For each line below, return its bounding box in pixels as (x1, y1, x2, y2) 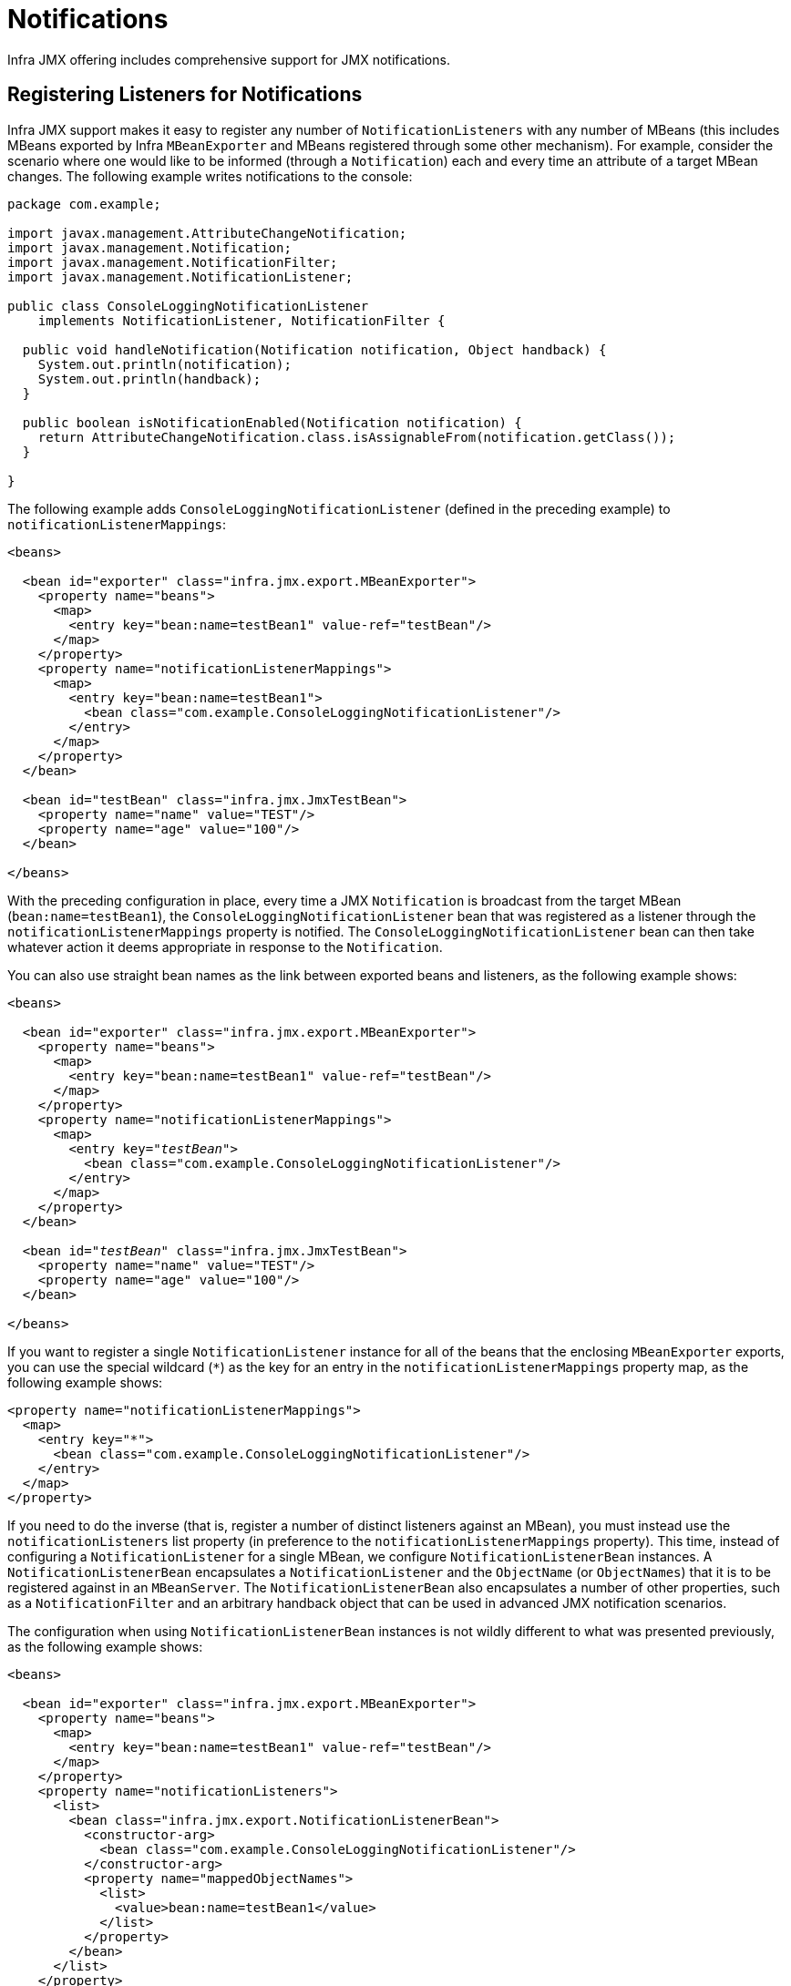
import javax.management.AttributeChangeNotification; (7, 225, 407, 241)
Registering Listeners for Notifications (7, 83, 363, 107)
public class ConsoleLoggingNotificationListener (7, 298, 369, 313)
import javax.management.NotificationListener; (7, 269, 354, 284)
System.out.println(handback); (37, 371, 262, 386)
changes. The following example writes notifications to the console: (7, 168, 413, 184)
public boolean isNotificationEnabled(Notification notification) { (22, 415, 522, 430)
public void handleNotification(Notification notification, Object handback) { (22, 342, 607, 357)
